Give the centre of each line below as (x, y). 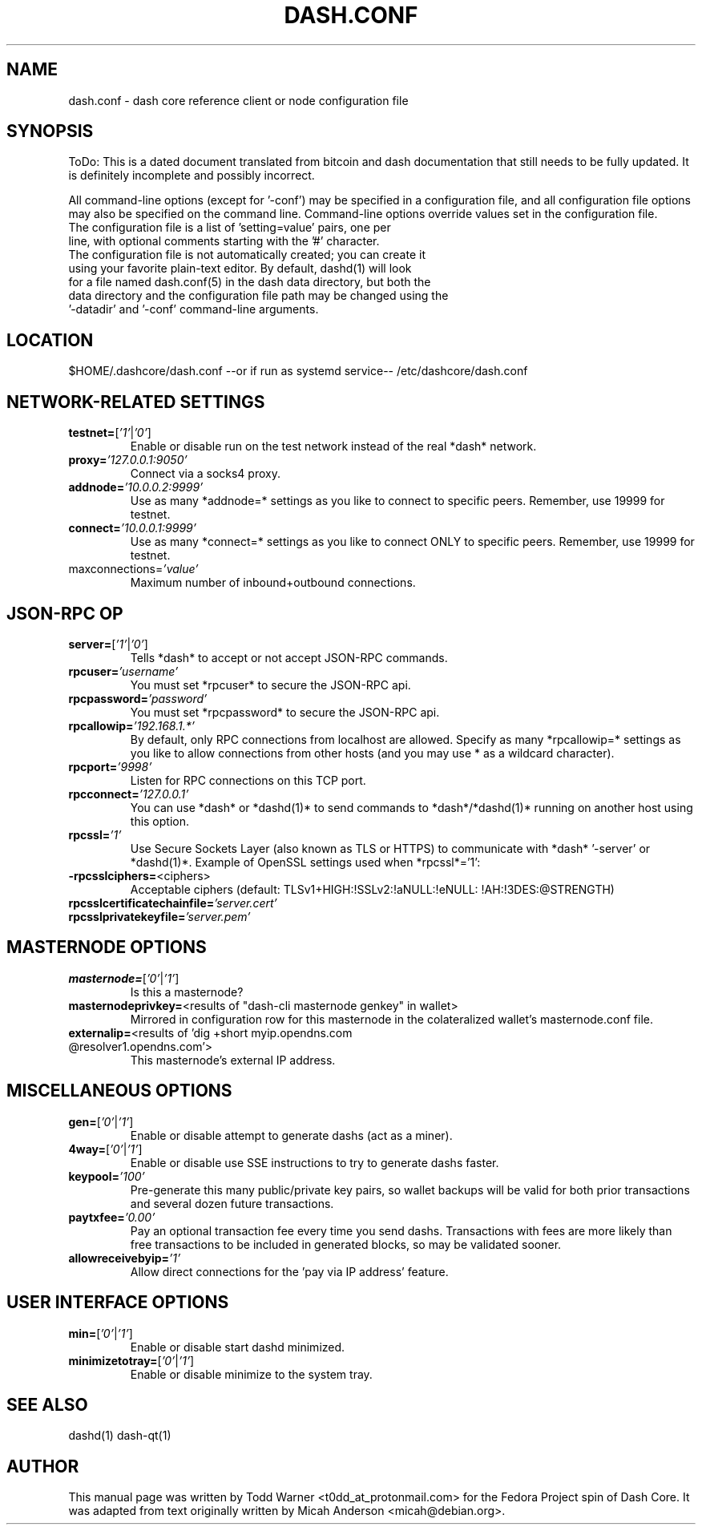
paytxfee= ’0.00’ (112, 1217)
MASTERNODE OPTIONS (107, 947)
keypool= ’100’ (107, 1176)
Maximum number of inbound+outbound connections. (273, 583)
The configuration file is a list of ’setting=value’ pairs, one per (230, 228)
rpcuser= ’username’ (123, 671)
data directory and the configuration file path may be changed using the (258, 296)
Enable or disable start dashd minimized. (238, 1347)
